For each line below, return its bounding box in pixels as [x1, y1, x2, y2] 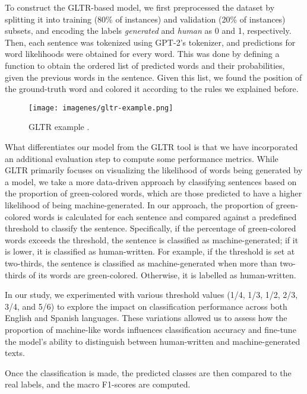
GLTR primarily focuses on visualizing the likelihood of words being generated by [5, 164, 303, 176]
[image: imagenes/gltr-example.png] [29, 103, 173, 112]
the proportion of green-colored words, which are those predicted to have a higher [5, 187, 302, 199]
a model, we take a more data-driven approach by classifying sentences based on [5, 175, 297, 188]
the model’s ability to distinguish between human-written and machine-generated [5, 335, 300, 347]
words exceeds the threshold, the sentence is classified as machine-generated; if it [5, 233, 299, 246]
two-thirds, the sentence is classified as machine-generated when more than [5, 256, 277, 269]
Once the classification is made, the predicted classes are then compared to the [5, 366, 292, 379]
